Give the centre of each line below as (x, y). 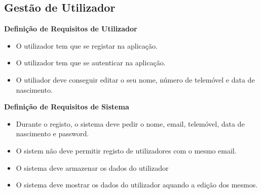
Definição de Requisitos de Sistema (67, 107)
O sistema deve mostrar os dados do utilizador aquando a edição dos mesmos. (137, 185)
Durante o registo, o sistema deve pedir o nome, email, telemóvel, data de (130, 123)
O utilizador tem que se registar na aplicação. (87, 45)
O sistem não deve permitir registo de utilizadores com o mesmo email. (126, 150)
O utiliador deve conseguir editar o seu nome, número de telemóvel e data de (135, 79)
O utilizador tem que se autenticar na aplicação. (91, 63)
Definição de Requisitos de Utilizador (71, 29)
